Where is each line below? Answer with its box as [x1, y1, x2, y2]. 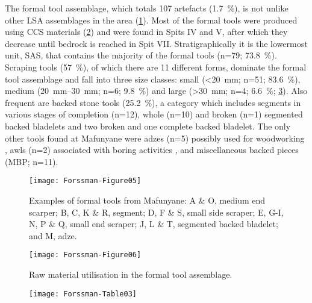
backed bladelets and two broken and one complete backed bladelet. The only [5, 119, 291, 132]
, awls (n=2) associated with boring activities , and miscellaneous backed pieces [5, 143, 299, 156]
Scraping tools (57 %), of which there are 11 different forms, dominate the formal [5, 60, 307, 73]
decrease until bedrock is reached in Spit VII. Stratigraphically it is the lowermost [5, 37, 308, 49]
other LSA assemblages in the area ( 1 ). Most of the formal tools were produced [5, 13, 298, 26]
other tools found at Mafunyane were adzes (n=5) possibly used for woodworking [5, 131, 305, 144]
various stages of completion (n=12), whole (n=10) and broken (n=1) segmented [5, 108, 303, 120]
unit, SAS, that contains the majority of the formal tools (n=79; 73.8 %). [5, 49, 277, 61]
